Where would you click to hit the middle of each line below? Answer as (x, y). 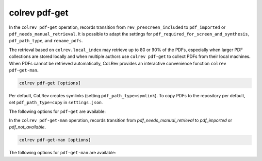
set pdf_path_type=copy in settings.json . (56, 103)
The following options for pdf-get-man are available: (63, 153)
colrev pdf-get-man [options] (55, 140)
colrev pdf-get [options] (50, 83)
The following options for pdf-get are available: (57, 111)
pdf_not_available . (27, 127)
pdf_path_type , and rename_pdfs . (46, 41)
